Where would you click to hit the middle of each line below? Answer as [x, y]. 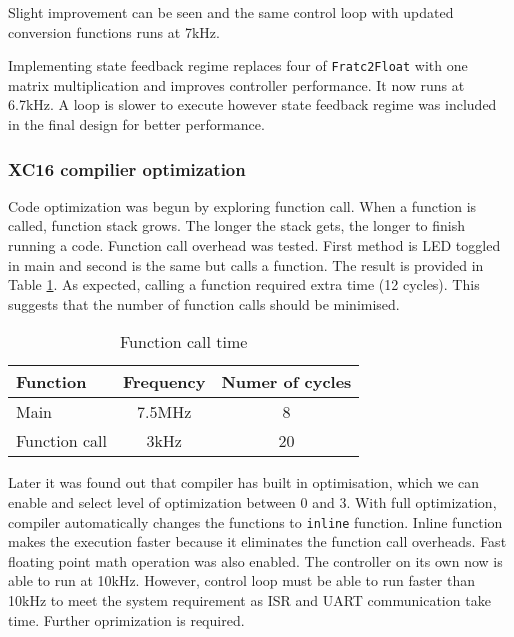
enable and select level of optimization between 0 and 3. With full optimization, [252, 502]
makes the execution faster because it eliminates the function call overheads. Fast [257, 541]
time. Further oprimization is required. [126, 619]
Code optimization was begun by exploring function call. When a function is [242, 205]
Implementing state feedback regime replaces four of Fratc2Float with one [238, 65]
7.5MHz [164, 412]
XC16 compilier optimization [127, 168]
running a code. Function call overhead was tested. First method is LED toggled [254, 245]
